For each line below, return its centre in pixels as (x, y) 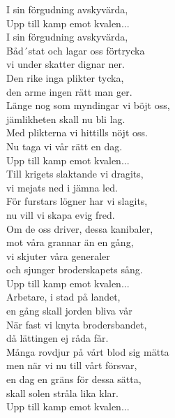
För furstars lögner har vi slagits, (77, 201)
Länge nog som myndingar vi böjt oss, (88, 105)
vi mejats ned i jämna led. (62, 187)
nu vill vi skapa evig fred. (61, 214)
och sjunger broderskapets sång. (75, 269)
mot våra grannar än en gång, (70, 242)
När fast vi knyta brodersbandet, (77, 324)
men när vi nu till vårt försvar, (72, 365)
